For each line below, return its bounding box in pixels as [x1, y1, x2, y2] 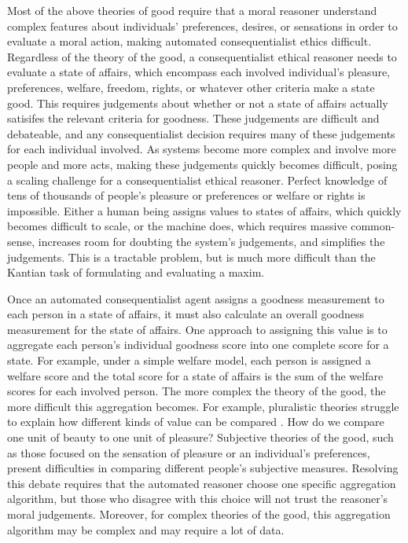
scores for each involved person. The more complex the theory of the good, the [7, 383, 386, 399]
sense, [7, 233, 35, 249]
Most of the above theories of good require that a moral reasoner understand [7, 2, 377, 18]
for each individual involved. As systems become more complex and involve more [7, 141, 396, 157]
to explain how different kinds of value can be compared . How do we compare [7, 413, 384, 430]
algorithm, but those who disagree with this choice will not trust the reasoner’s [7, 490, 388, 507]
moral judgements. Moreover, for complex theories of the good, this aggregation [7, 506, 391, 522]
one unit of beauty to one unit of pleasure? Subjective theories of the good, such [7, 429, 394, 446]
